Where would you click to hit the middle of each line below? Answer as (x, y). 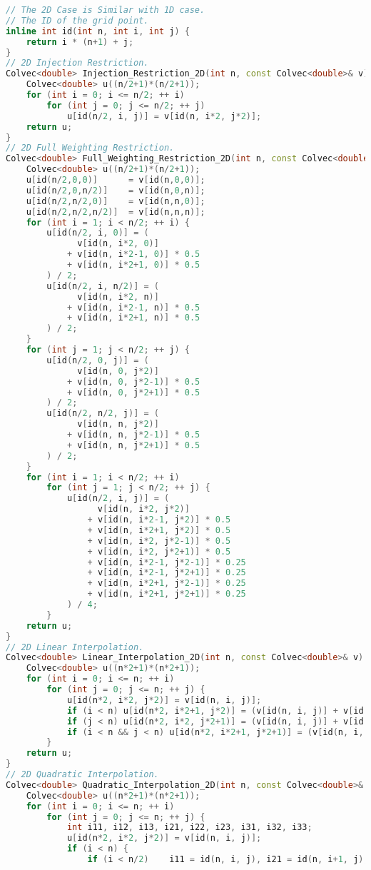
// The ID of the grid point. (77, 20)
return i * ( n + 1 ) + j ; (80, 42)
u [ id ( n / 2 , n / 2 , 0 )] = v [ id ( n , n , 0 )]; (116, 201)
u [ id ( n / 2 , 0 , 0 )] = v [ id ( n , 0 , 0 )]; (116, 180)
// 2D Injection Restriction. (77, 63)
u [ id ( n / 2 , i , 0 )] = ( (98, 233)
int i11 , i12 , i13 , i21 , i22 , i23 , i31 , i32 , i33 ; (189, 828)
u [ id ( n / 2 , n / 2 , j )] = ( (103, 414)
